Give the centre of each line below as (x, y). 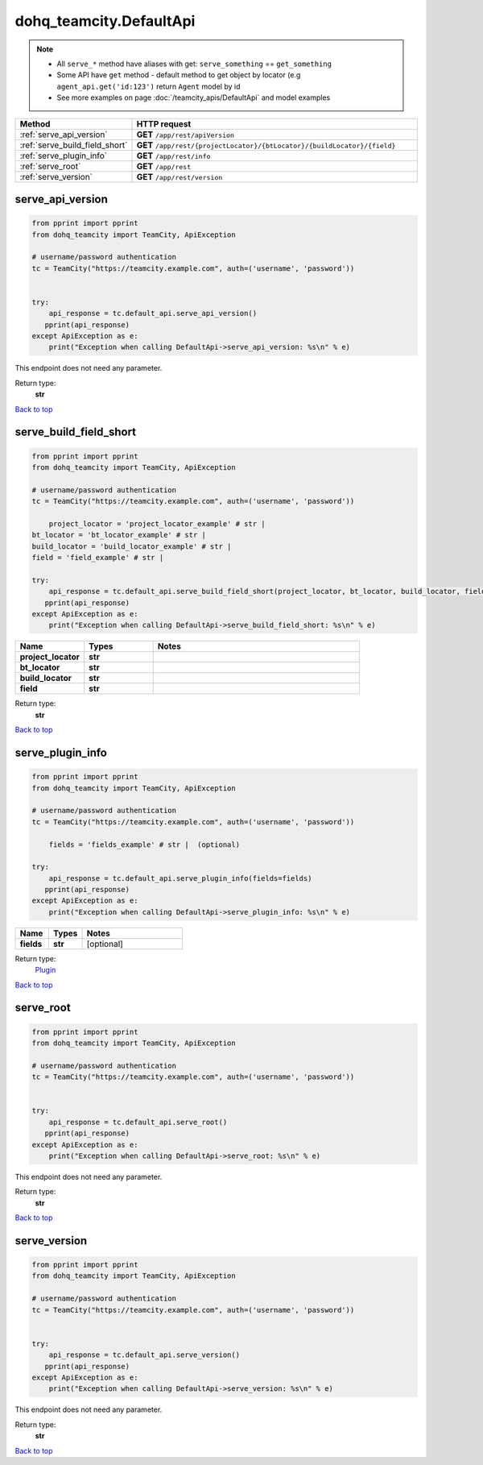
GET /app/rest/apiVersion (186, 135)
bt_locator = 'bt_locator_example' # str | (119, 535)
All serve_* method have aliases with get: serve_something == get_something (194, 64)
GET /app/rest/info (173, 156)
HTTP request (164, 123)
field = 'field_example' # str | (98, 558)
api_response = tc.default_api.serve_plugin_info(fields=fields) (180, 878)
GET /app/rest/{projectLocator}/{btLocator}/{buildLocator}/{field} (266, 145)
